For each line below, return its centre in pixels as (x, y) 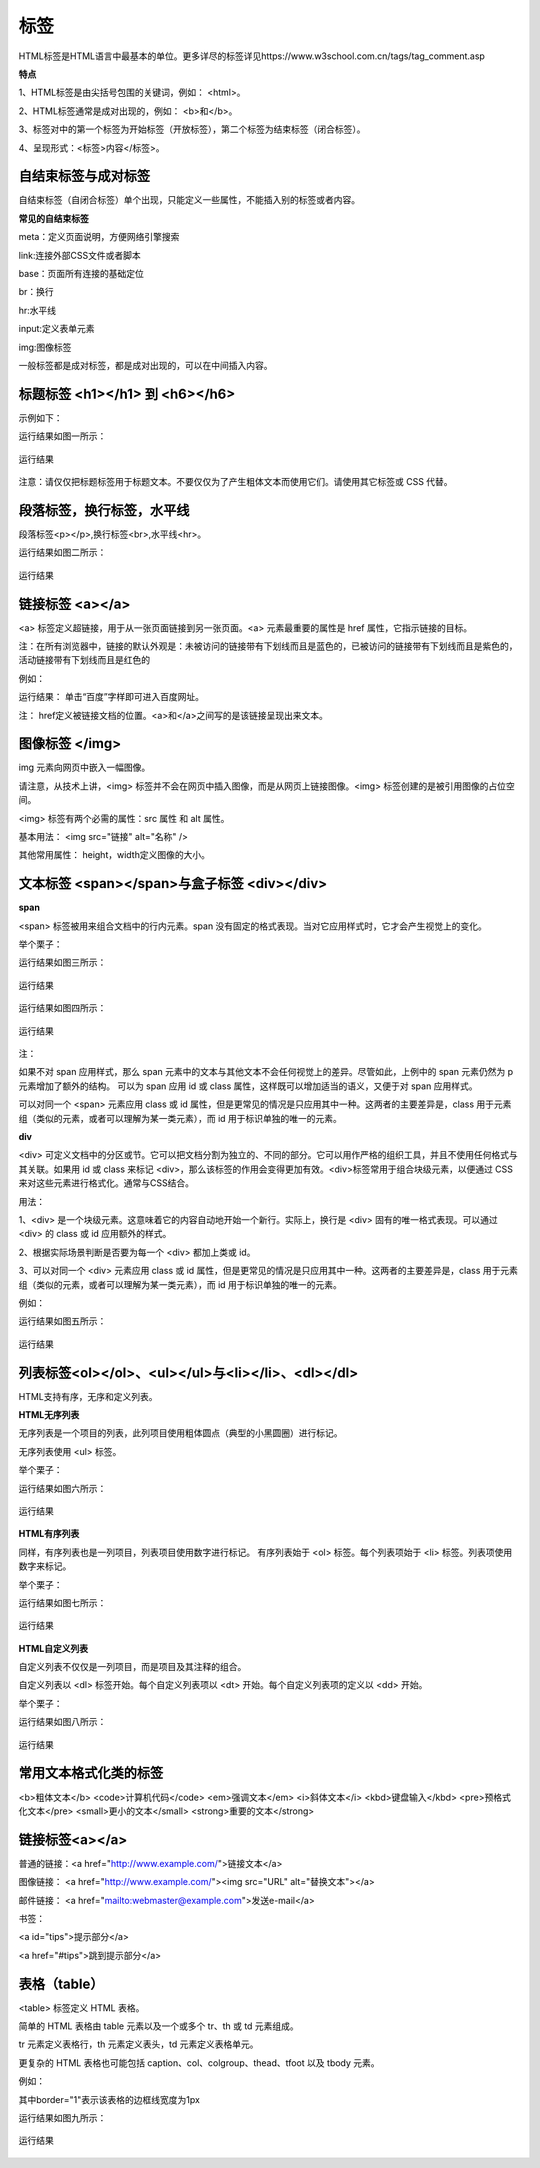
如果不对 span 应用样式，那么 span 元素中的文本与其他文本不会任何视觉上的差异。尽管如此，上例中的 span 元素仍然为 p (266, 1072)
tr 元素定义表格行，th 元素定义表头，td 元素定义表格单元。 (138, 2044)
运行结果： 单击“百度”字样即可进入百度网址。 (111, 697)
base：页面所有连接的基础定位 (81, 273)
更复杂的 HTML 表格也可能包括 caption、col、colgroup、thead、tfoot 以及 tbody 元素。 (199, 2062)
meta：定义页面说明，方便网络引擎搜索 (99, 237)
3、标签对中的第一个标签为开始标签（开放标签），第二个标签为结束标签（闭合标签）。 (192, 129)
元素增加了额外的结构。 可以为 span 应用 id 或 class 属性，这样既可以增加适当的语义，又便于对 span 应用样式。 (248, 1086)
